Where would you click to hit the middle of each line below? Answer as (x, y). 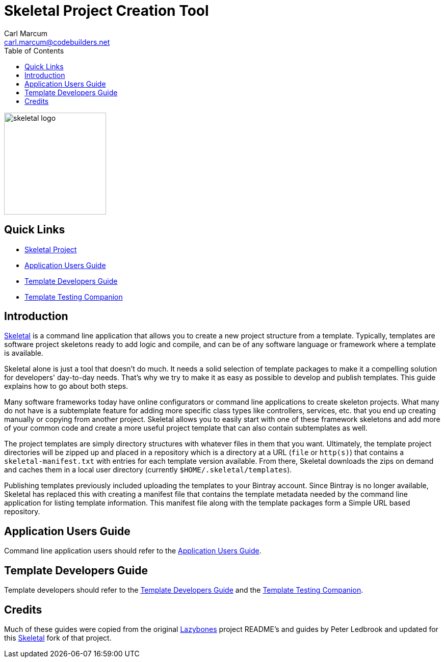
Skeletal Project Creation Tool (107, 11)
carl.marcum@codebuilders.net (57, 42)
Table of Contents (34, 50)
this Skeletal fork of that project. (58, 638)
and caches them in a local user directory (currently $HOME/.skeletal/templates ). (148, 470)
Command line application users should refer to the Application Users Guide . (133, 551)
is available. (24, 353)
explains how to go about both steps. (66, 386)
